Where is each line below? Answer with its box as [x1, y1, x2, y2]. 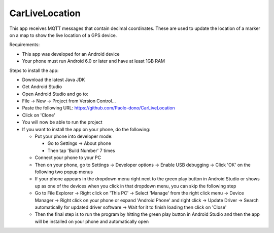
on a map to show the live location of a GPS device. [9, 32, 117, 38]
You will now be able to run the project [22, 119, 102, 125]
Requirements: [9, 42, 40, 48]
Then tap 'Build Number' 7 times [47, 147, 115, 153]
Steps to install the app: [9, 67, 59, 73]
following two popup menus [35, 169, 93, 175]
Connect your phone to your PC [35, 154, 101, 161]
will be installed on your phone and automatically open [35, 218, 149, 224]
